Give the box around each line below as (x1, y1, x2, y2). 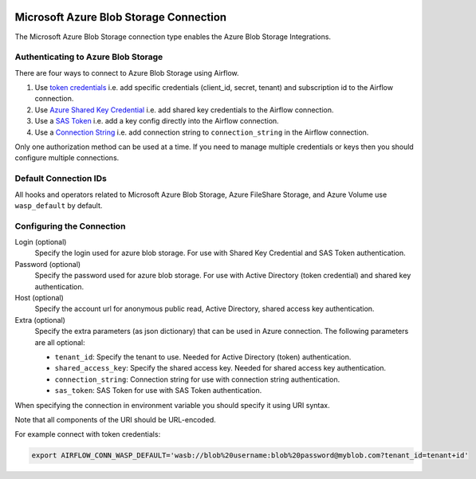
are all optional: (34, 337, 85, 347)
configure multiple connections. (14, 153, 120, 163)
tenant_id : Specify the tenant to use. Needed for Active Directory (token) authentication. (54, 351, 352, 362)
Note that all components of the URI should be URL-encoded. (14, 414, 217, 424)
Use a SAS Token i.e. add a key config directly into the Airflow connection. (34, 116, 279, 126)
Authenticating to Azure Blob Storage (14, 52, 163, 63)
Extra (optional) (14, 315, 65, 324)
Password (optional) (14, 259, 81, 269)
